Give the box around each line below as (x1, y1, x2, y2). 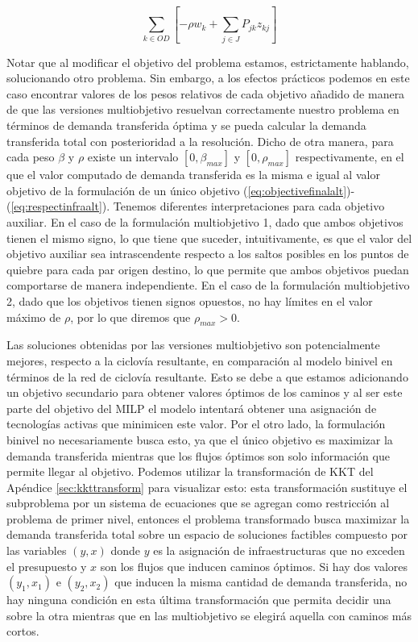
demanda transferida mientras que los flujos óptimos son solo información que (6, 447, 390, 464)
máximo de (6, 308, 61, 325)
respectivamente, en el (295, 148, 404, 165)
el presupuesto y (6, 557, 87, 574)
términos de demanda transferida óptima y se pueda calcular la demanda (6, 117, 366, 134)
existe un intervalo (87, 148, 179, 165)
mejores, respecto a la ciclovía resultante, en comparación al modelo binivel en (6, 352, 393, 369)
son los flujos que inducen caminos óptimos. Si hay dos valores (100, 557, 408, 574)
